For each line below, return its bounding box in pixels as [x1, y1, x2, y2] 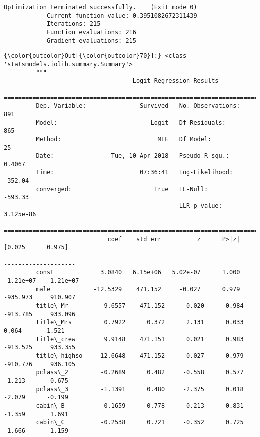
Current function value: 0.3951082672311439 [46, 12, 197, 19]
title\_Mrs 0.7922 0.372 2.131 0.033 [36, 319, 244, 326]
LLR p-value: [179, 202, 222, 210]
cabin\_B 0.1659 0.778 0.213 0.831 [36, 402, 244, 409]
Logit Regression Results [132, 77, 219, 85]
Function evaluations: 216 [46, 28, 136, 36]
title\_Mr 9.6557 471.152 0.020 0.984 [36, 302, 244, 309]
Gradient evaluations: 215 [46, 37, 136, 44]
